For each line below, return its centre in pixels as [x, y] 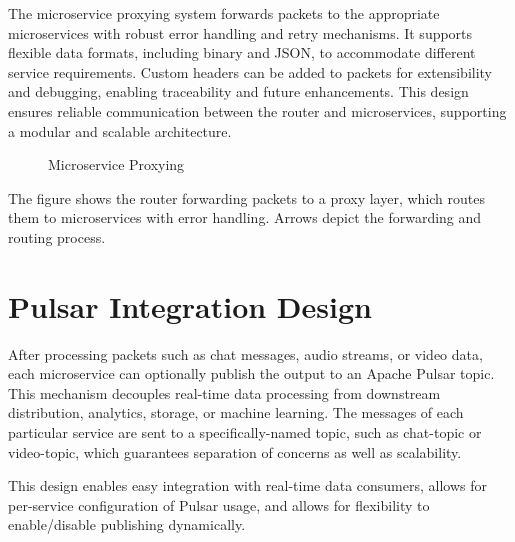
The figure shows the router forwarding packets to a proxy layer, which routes [246, 197]
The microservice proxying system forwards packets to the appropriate [224, 13]
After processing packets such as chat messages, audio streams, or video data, [245, 353]
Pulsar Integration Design [190, 305]
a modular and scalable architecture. [120, 130]
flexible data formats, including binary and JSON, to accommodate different [242, 52]
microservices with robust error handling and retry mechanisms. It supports [240, 32]
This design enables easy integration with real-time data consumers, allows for [247, 485]
